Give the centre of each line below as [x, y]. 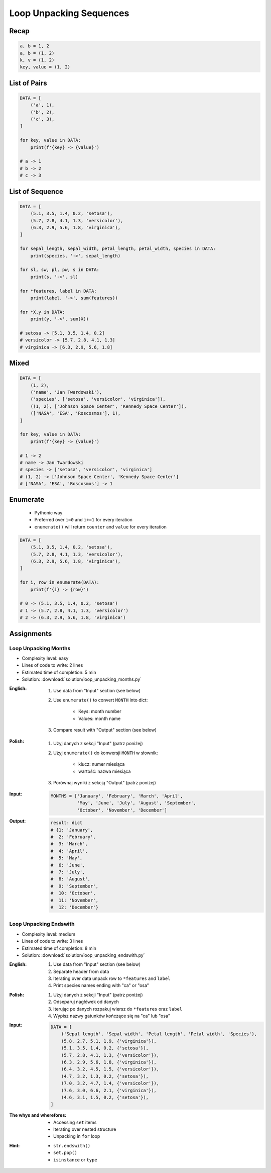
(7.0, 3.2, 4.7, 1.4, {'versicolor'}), [110, 1083]
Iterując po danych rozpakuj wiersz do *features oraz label [118, 1009]
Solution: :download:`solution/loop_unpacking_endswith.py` [83, 955]
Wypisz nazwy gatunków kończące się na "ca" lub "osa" [112, 1016]
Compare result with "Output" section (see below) [105, 730]
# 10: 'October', [73, 893]
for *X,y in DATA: [42, 312]
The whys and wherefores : [38, 1115]
